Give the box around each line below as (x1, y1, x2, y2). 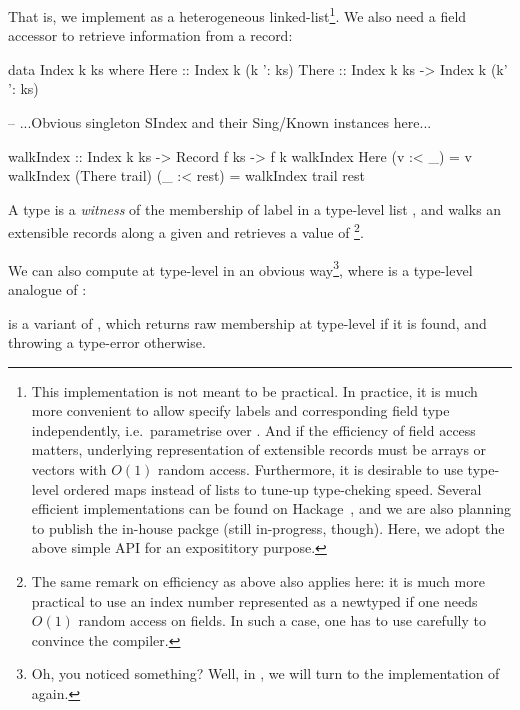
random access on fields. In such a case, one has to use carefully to (78, 610, 486, 631)
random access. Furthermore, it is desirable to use (158, 459, 463, 480)
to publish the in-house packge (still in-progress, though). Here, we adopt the (31, 517, 505, 538)
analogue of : (8, 278, 87, 299)
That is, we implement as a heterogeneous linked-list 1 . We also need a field (8, 3, 467, 26)
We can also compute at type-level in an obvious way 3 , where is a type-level (8, 256, 473, 280)
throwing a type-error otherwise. (8, 332, 206, 353)
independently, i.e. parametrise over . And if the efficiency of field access (31, 419, 476, 440)
